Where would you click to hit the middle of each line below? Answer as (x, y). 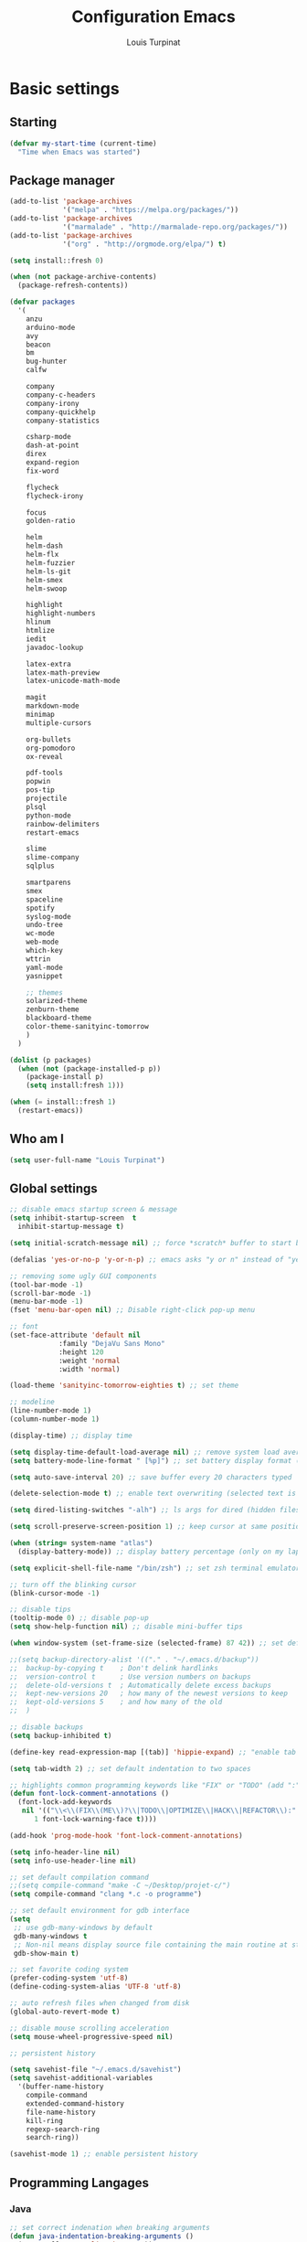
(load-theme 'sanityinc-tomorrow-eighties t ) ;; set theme (124, 1386)
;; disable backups (47, 1727)
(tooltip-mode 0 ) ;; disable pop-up (79, 1618)
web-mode (42, 942)
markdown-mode (53, 706)
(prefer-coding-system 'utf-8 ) (69, 1978)
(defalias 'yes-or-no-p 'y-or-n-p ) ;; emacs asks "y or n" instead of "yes (157, 1259)
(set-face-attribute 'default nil (75, 1335)
